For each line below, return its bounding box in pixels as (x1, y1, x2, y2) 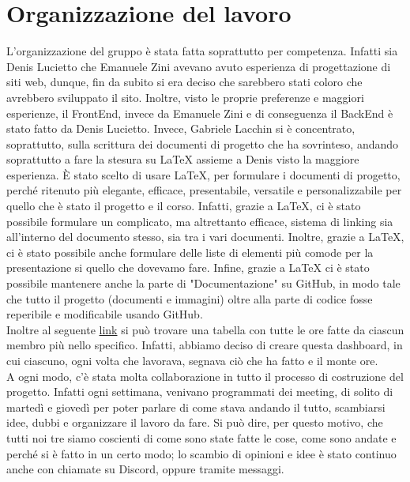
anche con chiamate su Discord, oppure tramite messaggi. (6, 461, 284, 477)
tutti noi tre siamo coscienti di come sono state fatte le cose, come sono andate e (6, 429, 397, 446)
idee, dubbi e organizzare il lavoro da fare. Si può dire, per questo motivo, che (6, 414, 383, 431)
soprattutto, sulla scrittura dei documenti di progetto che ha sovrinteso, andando (6, 135, 399, 152)
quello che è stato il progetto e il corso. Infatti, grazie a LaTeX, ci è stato (6, 198, 361, 214)
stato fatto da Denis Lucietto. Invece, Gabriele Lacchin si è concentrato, (6, 120, 355, 137)
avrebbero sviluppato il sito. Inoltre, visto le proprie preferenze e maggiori (6, 88, 364, 105)
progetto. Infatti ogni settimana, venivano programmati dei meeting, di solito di (6, 383, 393, 400)
